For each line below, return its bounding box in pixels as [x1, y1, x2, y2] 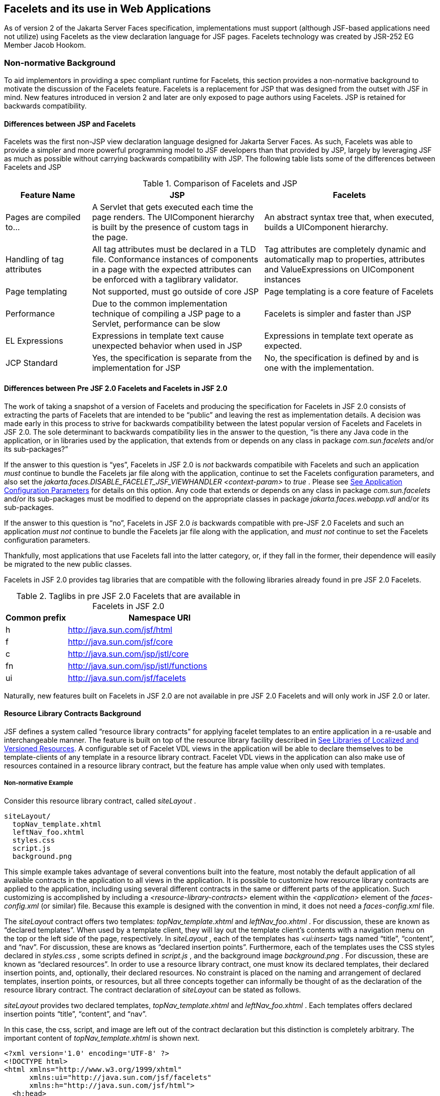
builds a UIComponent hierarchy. [264, 222, 388, 233]
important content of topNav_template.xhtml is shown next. [4, 1033, 200, 1042]
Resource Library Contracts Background [4, 709, 141, 718]
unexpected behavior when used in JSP [92, 341, 243, 351]
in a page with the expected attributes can [92, 264, 252, 275]
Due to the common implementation [92, 298, 228, 309]
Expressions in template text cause [92, 331, 224, 341]
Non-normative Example [4, 779, 73, 787]
